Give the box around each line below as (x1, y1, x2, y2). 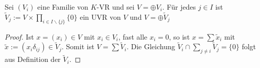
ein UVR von (80, 11, 121, 22)
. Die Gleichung (126, 41, 175, 52)
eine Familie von (37, 2, 88, 12)
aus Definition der (5, 54, 61, 64)
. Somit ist (61, 41, 94, 52)
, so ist (169, 31, 190, 42)
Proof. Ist (5, 31, 34, 42)
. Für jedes (162, 2, 196, 12)
